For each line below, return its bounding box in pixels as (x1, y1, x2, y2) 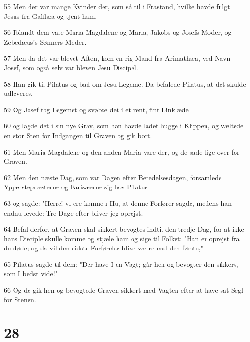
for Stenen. (4, 294, 36, 304)
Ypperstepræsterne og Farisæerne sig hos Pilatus (4, 182, 147, 192)
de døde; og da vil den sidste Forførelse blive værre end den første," (4, 243, 203, 253)
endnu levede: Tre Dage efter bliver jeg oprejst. (4, 207, 143, 218)
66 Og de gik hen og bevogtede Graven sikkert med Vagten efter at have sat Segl (4, 285, 243, 295)
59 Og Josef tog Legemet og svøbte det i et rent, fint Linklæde (4, 104, 189, 114)
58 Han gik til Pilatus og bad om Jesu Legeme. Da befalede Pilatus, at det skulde (4, 78, 246, 89)
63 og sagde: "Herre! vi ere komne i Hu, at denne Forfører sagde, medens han (4, 198, 232, 208)
